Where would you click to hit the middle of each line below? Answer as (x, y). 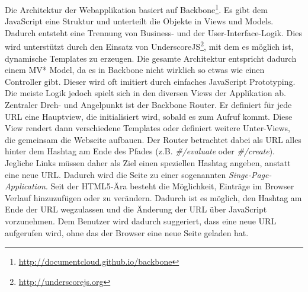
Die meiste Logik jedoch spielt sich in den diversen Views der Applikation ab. (145, 93)
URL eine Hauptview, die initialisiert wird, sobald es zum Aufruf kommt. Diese (149, 116)
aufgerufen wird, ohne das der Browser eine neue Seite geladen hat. (127, 232)
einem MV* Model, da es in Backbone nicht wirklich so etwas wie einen (135, 70)
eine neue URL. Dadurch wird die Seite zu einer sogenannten (115, 174)
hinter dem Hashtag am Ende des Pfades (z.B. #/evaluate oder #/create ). (140, 151)
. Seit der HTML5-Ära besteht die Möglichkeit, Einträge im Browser (170, 186)
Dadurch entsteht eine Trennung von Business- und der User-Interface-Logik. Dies (153, 32)
